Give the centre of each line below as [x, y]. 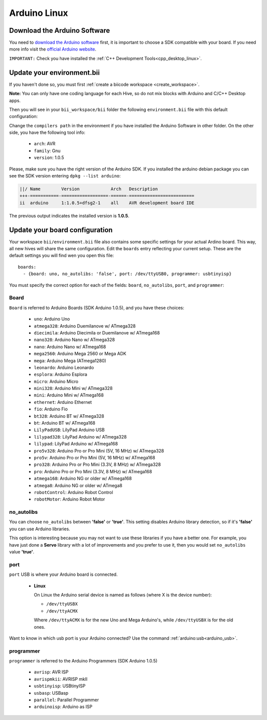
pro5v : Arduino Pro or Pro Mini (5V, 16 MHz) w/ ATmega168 [94, 458]
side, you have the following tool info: [47, 133]
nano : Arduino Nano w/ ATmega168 [70, 346]
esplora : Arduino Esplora [61, 375]
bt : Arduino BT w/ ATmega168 [65, 423]
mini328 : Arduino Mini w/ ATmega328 [73, 388]
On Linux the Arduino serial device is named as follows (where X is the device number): [123, 595]
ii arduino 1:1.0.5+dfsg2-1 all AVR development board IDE [107, 203]
